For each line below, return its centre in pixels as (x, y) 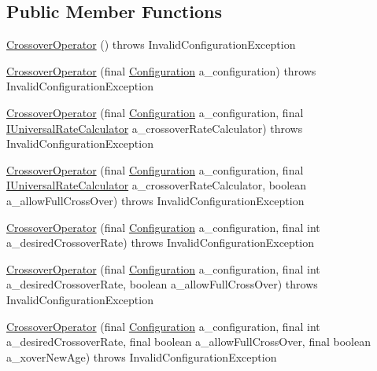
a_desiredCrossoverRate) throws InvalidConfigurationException (160, 242)
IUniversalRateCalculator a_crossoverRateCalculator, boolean (157, 185)
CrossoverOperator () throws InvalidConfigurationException (151, 44)
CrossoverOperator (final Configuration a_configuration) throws (161, 70)
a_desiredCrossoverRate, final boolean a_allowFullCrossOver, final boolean (189, 342)
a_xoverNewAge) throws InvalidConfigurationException (142, 356)
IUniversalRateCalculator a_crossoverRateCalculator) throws (155, 128)
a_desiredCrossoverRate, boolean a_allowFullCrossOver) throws (162, 284)
